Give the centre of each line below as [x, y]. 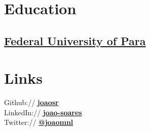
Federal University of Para [75, 40]
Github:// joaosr [31, 102]
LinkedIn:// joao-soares [43, 112]
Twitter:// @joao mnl [39, 122]
